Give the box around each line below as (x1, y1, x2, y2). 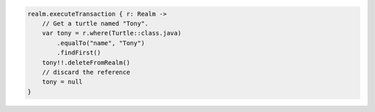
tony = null (42, 78, 83, 86)
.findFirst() (56, 49, 101, 57)
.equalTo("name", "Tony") (56, 39, 145, 47)
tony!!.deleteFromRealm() (42, 58, 131, 66)
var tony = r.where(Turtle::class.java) (42, 29, 182, 38)
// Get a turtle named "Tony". (42, 19, 149, 27)
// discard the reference (42, 68, 131, 76)
